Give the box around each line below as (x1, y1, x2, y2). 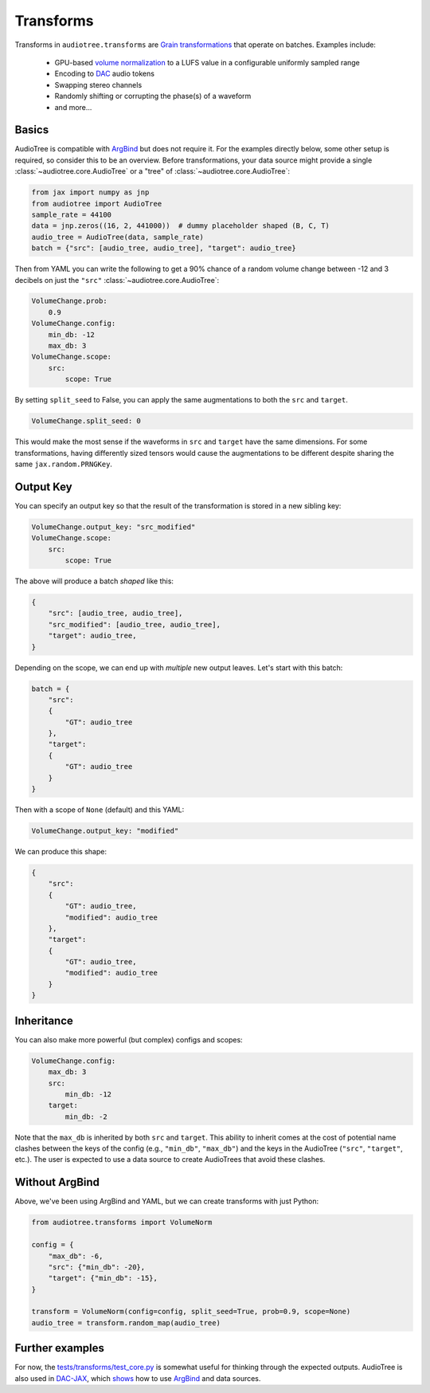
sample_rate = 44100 (31, 210, 111, 219)
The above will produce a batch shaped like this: (14, 576, 174, 586)
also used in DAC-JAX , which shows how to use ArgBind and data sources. (14, 1373, 261, 1383)
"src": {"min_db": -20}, (48, 1262, 146, 1271)
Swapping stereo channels (54, 80, 143, 89)
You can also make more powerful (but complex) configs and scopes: (14, 1034, 243, 1044)
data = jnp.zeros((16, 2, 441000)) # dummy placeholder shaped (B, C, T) (31, 222, 330, 230)
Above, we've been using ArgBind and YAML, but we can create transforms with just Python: (14, 1196, 319, 1207)
